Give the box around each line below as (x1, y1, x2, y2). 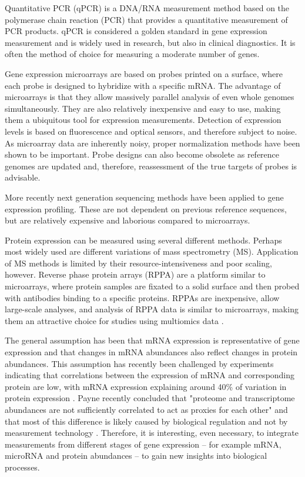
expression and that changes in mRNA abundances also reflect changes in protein (5, 346, 298, 358)
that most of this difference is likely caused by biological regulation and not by (5, 415, 288, 427)
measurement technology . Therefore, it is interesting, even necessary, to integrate (5, 426, 299, 439)
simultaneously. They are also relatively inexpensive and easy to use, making (5, 102, 281, 114)
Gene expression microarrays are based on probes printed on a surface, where (5, 67, 283, 79)
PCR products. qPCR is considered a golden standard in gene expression (5, 25, 267, 37)
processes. (5, 461, 40, 473)
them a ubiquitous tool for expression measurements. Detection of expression (5, 114, 281, 126)
